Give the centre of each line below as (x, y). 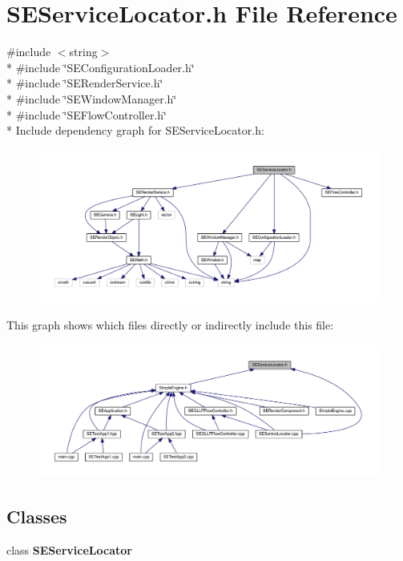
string (83, 52)
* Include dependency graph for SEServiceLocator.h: (135, 130)
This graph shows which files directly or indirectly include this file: (170, 325)
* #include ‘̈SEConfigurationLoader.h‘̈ (101, 67)
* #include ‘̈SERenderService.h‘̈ (85, 83)
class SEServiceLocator (69, 549)
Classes (37, 516)
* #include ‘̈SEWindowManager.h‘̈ (92, 98)
